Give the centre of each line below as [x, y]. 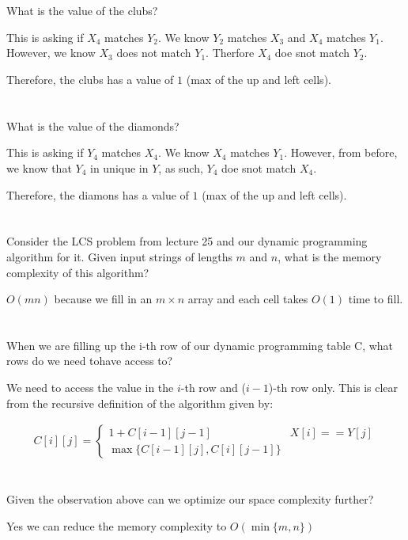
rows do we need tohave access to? [90, 361]
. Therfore [230, 53]
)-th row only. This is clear [333, 388]
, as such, [181, 167]
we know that [39, 167]
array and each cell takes [248, 299]
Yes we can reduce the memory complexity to [117, 526]
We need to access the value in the [90, 388]
